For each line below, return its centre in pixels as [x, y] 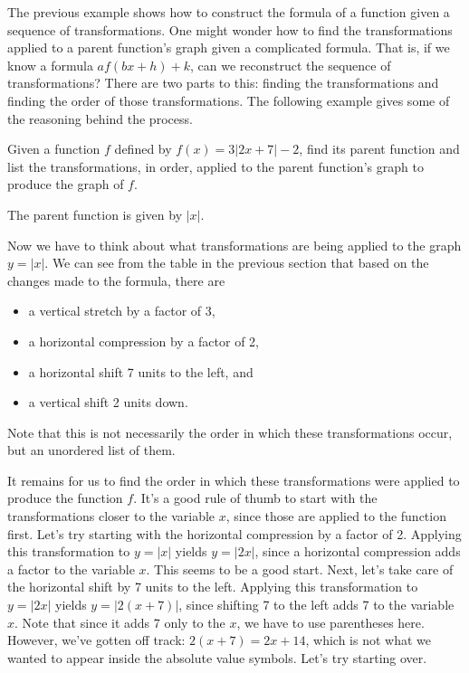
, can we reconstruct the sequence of [291, 65]
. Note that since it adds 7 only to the [120, 622]
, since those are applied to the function [336, 516]
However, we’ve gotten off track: [96, 640]
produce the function [65, 498]
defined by [143, 149]
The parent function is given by [95, 214]
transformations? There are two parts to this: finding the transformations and [223, 83]
